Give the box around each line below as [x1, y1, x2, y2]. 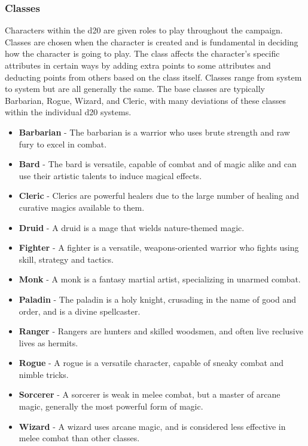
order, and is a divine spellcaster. [19, 304, 141, 317]
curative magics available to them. [19, 201, 145, 213]
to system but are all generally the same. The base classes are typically [5, 82, 265, 95]
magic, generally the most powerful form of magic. [19, 400, 203, 413]
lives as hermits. [19, 336, 78, 349]
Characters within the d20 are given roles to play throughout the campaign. [5, 24, 283, 36]
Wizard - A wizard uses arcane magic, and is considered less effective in [19, 420, 286, 432]
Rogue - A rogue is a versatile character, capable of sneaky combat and [19, 356, 284, 369]
